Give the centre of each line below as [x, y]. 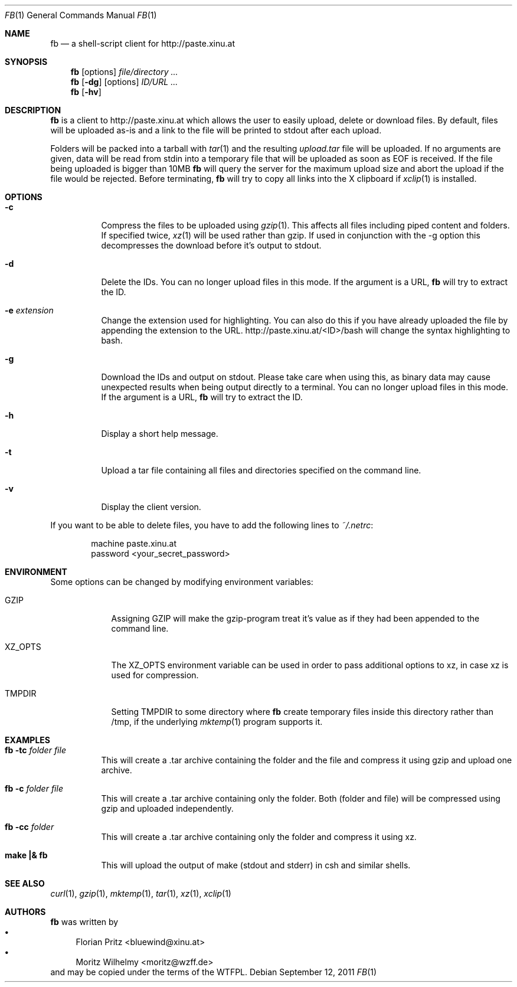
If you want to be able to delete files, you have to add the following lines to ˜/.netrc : [212, 525]
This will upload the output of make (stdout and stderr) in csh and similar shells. [256, 865]
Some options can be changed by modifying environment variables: [182, 582]
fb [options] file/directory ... [124, 72]
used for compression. [155, 675]
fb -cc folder [30, 827]
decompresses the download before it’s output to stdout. [211, 245]
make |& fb [26, 855]
